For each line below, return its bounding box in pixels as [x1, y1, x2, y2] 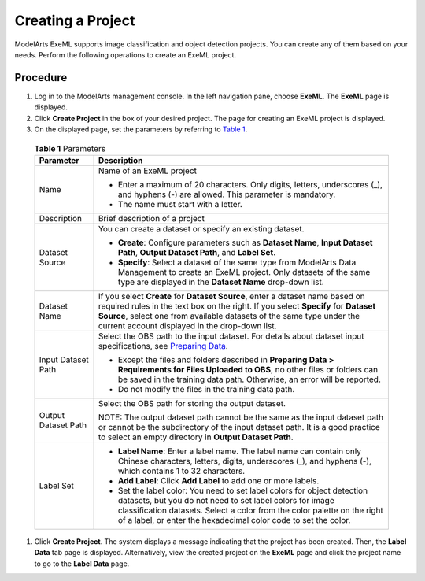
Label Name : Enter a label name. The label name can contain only [117, 446, 362, 457]
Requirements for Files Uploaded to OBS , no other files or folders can [117, 364, 379, 375]
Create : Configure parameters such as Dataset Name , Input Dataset [117, 237, 373, 248]
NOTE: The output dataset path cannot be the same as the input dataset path [98, 412, 384, 423]
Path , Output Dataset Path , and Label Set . [117, 246, 276, 257]
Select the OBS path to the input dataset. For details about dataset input [98, 331, 364, 342]
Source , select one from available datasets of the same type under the [98, 310, 360, 321]
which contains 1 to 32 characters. [117, 465, 246, 476]
